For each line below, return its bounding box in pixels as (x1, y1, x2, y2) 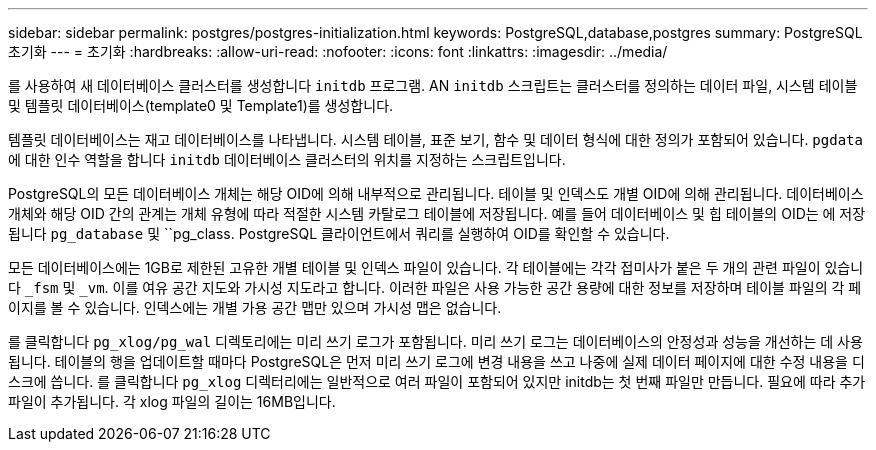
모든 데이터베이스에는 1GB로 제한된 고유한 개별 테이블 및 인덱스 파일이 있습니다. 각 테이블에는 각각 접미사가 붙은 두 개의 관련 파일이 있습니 (8, 259, 864, 276)
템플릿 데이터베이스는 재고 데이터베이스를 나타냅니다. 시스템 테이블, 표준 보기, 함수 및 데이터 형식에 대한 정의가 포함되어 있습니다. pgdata (8, 131, 863, 148)
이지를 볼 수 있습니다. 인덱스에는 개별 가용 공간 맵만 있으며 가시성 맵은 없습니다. (8, 299, 502, 316)
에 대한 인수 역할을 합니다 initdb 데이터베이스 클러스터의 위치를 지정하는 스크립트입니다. (8, 151, 566, 168)
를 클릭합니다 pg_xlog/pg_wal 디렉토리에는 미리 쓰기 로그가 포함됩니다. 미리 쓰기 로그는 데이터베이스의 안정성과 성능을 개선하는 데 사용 (8, 333, 863, 350)
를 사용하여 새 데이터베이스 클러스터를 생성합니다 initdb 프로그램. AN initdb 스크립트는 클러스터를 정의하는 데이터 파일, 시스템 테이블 (8, 77, 858, 94)
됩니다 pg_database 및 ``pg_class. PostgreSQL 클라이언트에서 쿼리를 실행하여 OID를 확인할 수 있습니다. (8, 225, 670, 242)
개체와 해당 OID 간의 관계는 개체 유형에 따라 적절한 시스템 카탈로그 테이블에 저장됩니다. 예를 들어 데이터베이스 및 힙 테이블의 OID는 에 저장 (8, 205, 866, 222)
